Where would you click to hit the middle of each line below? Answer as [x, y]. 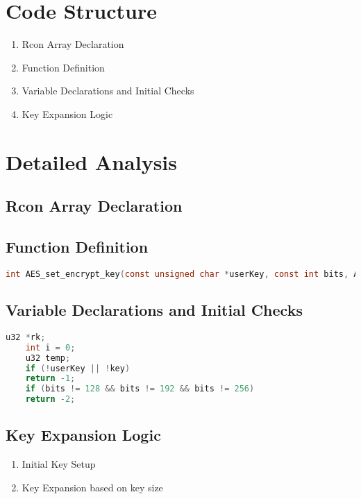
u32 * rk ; [26, 337]
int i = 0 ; [50, 347]
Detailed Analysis [92, 161]
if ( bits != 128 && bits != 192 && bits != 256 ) [140, 389]
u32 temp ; [48, 358]
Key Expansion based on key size [92, 487]
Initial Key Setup [59, 464]
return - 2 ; [50, 399]
